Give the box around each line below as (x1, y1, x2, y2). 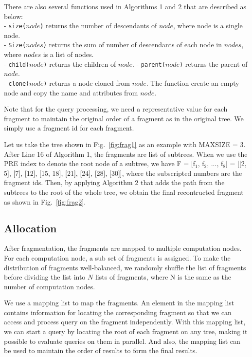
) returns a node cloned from (43, 77, 130, 88)
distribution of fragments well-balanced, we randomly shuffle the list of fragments (4, 262, 246, 272)
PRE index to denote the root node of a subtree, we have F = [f (4, 158, 195, 169)
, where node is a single (173, 20, 243, 31)
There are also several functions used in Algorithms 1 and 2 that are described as (4, 1, 247, 11)
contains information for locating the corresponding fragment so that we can (4, 307, 232, 317)
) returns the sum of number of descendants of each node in (43, 39, 222, 50)
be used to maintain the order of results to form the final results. (4, 345, 198, 356)
